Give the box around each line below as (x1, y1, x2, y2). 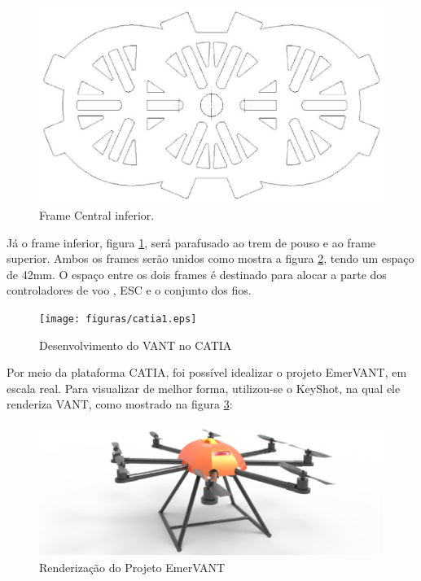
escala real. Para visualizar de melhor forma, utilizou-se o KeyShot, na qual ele (7, 379, 401, 396)
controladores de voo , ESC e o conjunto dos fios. (7, 282, 252, 299)
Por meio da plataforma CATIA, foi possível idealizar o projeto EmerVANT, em (7, 364, 407, 381)
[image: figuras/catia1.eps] (39, 313, 197, 325)
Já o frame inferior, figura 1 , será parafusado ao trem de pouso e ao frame (7, 234, 376, 251)
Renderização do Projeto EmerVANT (39, 558, 226, 575)
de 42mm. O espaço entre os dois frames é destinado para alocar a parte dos (7, 265, 387, 282)
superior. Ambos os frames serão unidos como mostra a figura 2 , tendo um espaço (7, 250, 414, 267)
